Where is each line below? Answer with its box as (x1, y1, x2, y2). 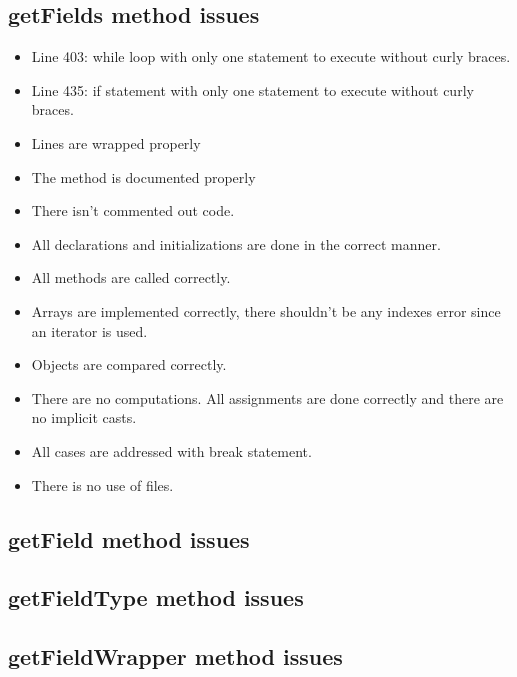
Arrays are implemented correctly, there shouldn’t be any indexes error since (31, 300, 501, 321)
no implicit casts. (31, 407, 137, 428)
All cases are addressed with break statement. (31, 440, 312, 461)
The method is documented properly (31, 166, 256, 187)
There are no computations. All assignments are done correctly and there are (31, 387, 504, 408)
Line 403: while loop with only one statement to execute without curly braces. (31, 46, 511, 67)
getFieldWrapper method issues (8, 641, 343, 672)
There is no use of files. (31, 474, 174, 495)
